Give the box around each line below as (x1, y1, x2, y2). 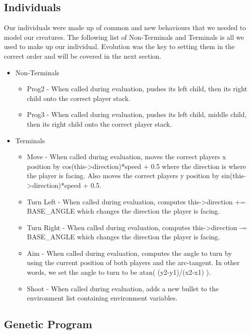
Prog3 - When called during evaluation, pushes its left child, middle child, (27, 109, 247, 119)
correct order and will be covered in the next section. (4, 50, 162, 61)
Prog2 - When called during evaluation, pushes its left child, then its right (27, 83, 248, 94)
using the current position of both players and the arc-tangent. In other (27, 257, 240, 267)
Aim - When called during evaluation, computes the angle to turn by (27, 248, 232, 258)
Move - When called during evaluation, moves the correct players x (27, 151, 226, 162)
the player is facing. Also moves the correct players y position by (27, 170, 219, 181)
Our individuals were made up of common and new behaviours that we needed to (4, 22, 246, 33)
